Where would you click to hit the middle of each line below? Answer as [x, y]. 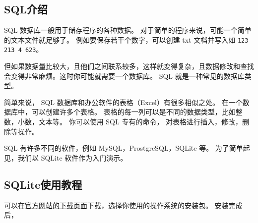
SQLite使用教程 [43, 184]
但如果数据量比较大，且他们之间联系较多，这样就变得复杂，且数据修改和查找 [129, 66]
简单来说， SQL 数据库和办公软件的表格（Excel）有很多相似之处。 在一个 [123, 102]
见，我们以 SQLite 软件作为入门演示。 [66, 157]
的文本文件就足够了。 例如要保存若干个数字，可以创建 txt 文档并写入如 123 [126, 39]
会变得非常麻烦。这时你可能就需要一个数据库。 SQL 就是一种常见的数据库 [124, 76]
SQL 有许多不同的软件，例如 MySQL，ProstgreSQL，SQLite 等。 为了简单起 [127, 148]
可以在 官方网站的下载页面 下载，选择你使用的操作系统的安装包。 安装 [116, 205]
